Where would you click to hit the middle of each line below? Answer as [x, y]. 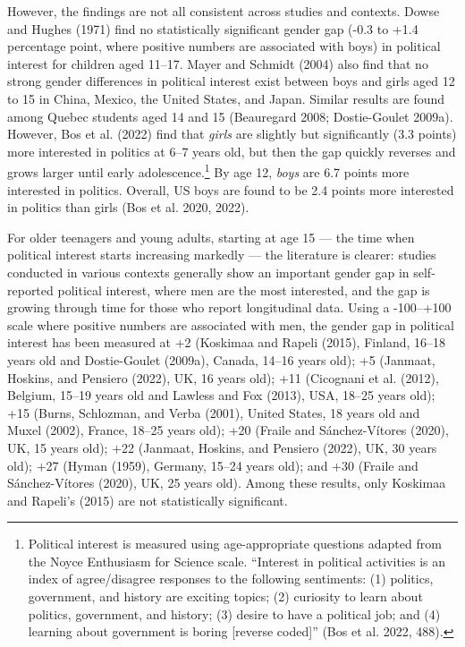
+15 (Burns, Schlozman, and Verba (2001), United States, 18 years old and [214, 412]
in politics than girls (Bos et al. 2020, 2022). [128, 207]
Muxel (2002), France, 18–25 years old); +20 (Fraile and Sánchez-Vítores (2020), [228, 430]
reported [30, 289]
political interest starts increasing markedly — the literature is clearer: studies [222, 255]
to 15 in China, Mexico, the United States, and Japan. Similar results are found [226, 98]
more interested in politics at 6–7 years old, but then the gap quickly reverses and [232, 151]
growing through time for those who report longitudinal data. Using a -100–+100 [229, 307]
